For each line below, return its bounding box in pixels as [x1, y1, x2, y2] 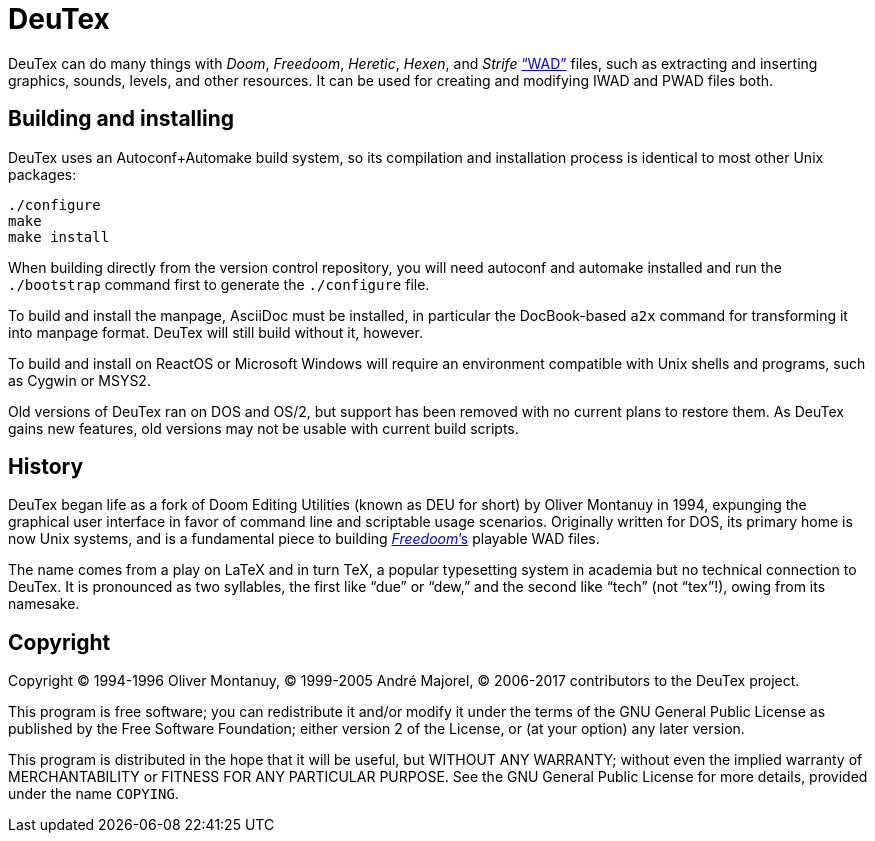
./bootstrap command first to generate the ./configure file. [8, 275, 430, 293]
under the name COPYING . [8, 785, 180, 803]
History [8, 454, 84, 480]
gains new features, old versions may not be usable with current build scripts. [8, 419, 519, 437]
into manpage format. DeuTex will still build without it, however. [8, 323, 423, 341]
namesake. [8, 595, 80, 613]
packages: [8, 165, 77, 183]
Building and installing [8, 106, 234, 132]
